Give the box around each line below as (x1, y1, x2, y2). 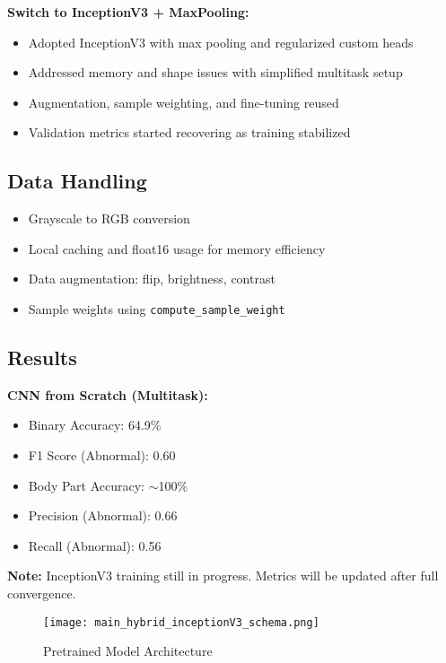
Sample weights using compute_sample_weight (28, 299, 285, 318)
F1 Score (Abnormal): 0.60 (28, 446, 176, 464)
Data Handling (7, 167, 147, 195)
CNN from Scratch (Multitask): (7, 385, 208, 404)
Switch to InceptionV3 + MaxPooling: (7, 3, 249, 21)
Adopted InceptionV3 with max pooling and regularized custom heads (28, 32, 414, 51)
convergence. (7, 583, 76, 602)
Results (7, 344, 77, 371)
